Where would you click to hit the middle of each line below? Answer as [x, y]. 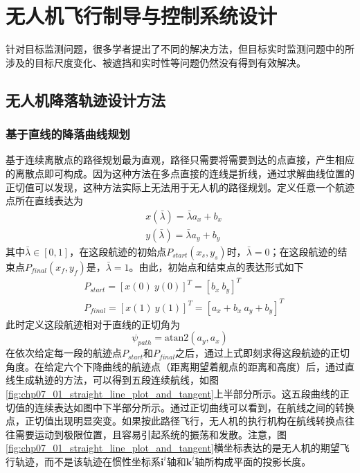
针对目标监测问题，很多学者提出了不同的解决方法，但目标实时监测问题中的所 [180, 49]
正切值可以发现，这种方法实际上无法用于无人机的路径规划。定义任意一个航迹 [180, 187]
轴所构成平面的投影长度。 [253, 461]
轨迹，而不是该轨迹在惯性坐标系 [88, 461]
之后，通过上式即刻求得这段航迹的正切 [263, 353]
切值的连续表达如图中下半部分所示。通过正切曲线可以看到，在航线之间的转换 [180, 407]
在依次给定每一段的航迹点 [64, 353]
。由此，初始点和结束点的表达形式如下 [216, 266]
